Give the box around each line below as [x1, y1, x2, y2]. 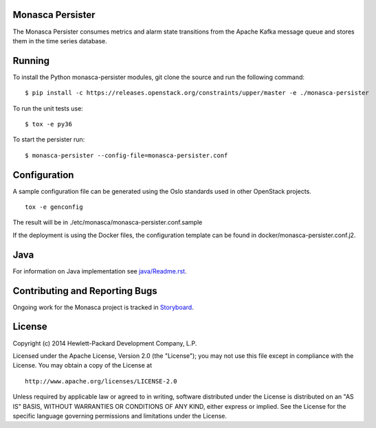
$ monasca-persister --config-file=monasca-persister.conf [25, 151, 228, 159]
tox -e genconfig [25, 203, 83, 211]
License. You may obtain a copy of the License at [12, 361, 153, 370]
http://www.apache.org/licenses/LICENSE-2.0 [25, 377, 178, 385]
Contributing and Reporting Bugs [12, 285, 157, 297]
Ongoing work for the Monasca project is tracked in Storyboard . [12, 303, 194, 311]
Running [12, 55, 50, 67]
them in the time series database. [12, 36, 108, 45]
